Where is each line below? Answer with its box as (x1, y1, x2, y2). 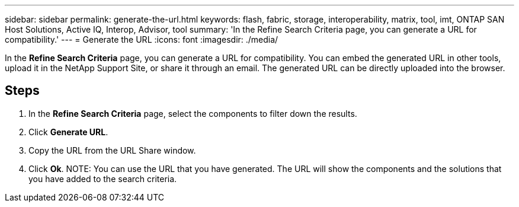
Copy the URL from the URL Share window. (28, 145, 196, 155)
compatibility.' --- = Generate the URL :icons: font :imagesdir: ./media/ (5, 34, 278, 44)
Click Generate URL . (28, 126, 108, 137)
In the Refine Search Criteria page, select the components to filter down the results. (28, 108, 357, 119)
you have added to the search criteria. (28, 173, 177, 184)
